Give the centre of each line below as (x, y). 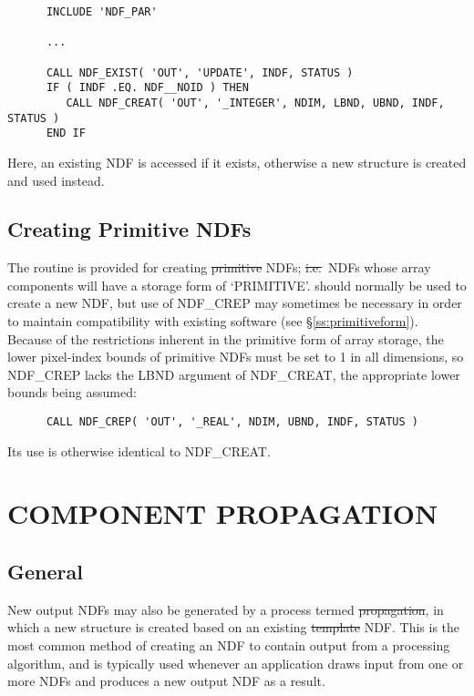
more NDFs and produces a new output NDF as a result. (166, 681)
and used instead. (56, 180)
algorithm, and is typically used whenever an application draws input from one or (236, 663)
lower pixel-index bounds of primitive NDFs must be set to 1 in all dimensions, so (236, 357)
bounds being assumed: (72, 392)
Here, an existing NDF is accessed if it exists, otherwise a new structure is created (237, 162)
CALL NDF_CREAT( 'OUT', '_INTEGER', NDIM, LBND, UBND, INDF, (255, 102)
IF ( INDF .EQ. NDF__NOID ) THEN (147, 88)
